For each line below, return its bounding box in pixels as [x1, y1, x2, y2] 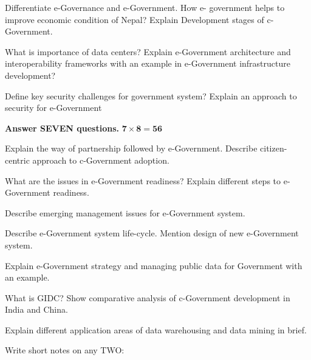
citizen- [260, 142, 287, 155]
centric [5, 153, 30, 166]
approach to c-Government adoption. [32, 153, 169, 166]
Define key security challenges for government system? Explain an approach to [5, 89, 297, 102]
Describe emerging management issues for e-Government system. [5, 206, 245, 219]
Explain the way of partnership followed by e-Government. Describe [5, 142, 258, 155]
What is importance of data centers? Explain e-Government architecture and [5, 45, 291, 58]
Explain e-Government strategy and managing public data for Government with [5, 259, 302, 272]
